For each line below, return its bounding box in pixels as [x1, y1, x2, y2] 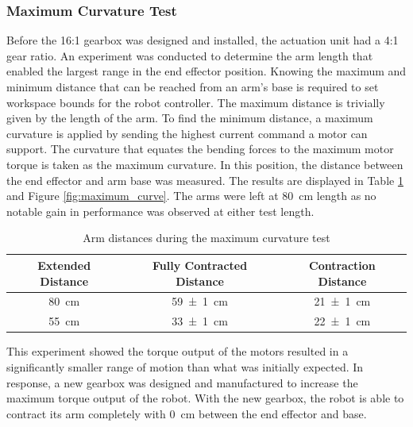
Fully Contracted [152, 256, 248, 273]
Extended [37, 256, 91, 273]
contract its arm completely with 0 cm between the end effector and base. [6, 405, 367, 421]
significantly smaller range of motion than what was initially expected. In [6, 358, 364, 375]
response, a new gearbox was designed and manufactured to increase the [6, 374, 358, 390]
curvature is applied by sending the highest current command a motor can [6, 125, 368, 141]
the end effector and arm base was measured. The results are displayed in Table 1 [6, 171, 403, 188]
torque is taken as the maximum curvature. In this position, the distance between [6, 156, 403, 172]
